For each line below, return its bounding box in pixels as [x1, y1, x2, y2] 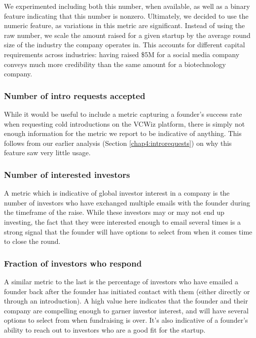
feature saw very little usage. [4, 147, 91, 158]
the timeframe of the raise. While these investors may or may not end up [4, 207, 224, 217]
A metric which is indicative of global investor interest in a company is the [4, 188, 230, 198]
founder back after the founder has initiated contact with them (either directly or [4, 286, 250, 296]
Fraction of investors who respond [4, 257, 142, 269]
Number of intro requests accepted [4, 89, 146, 101]
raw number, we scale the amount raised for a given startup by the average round [4, 30, 251, 40]
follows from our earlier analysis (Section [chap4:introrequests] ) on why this [4, 137, 232, 148]
